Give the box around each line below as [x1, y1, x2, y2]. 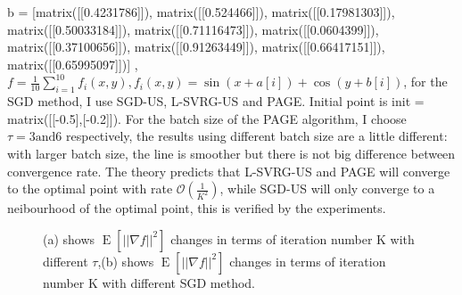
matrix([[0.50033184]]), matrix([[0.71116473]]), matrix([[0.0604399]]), [7, 20, 379, 38]
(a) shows [43, 229, 95, 248]
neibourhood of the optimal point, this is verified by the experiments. [7, 199, 386, 217]
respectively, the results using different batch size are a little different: [66, 127, 448, 145]
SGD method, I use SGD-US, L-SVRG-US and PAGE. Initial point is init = [7, 92, 425, 111]
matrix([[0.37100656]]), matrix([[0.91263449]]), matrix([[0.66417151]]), [7, 37, 385, 56]
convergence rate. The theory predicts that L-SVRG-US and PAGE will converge [7, 161, 450, 180]
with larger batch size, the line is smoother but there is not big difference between [7, 143, 456, 162]
